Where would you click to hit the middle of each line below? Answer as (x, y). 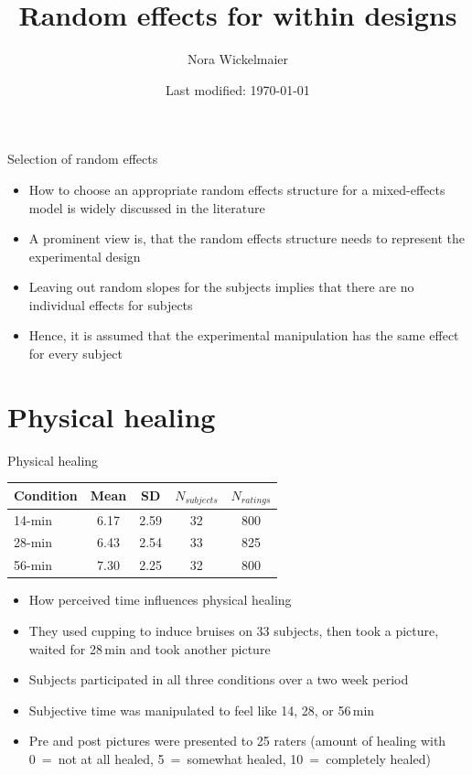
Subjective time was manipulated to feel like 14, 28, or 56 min (202, 710)
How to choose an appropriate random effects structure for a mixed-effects (237, 189)
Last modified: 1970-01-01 (238, 89)
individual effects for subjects (111, 304)
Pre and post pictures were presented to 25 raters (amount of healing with (237, 741)
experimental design (85, 256)
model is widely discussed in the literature (147, 207)
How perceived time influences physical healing (160, 600)
